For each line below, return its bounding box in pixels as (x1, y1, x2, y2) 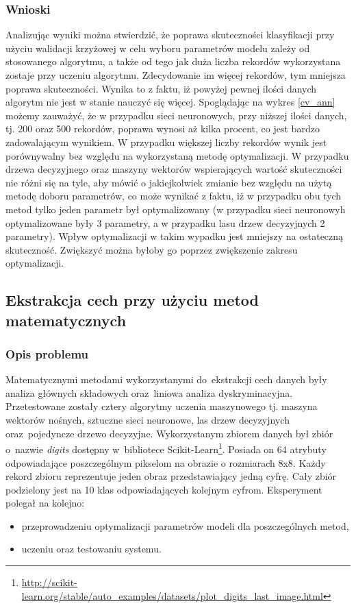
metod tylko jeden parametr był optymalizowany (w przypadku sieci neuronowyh (5, 202, 346, 216)
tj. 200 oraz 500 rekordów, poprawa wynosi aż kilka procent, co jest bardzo (5, 121, 320, 136)
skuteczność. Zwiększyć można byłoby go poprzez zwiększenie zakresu (5, 242, 298, 256)
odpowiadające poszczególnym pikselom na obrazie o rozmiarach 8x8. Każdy (5, 455, 326, 470)
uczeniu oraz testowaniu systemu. (21, 542, 162, 556)
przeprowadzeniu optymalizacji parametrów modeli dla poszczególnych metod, (21, 518, 349, 533)
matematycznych (5, 309, 127, 330)
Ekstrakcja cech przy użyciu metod (5, 289, 259, 311)
